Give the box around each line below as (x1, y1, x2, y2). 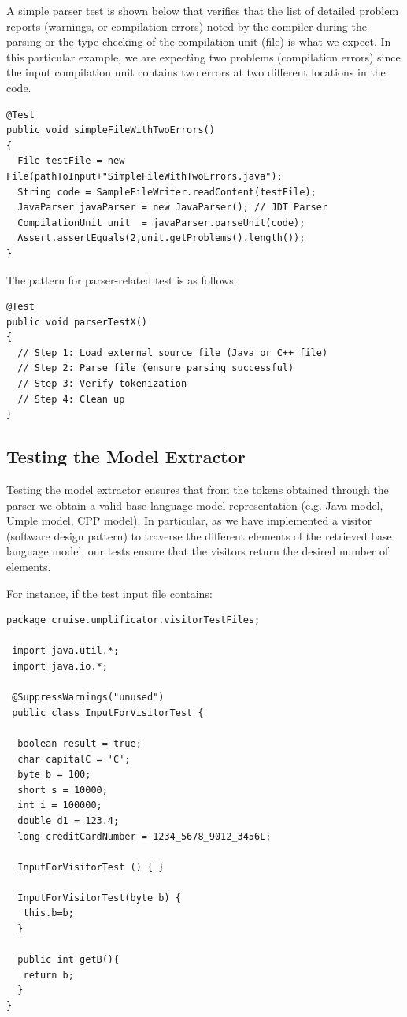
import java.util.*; (12, 645, 120, 657)
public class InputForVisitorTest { (12, 707, 204, 718)
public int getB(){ (17, 954, 120, 966)
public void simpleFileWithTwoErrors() (6, 124, 215, 136)
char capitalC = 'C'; (17, 753, 131, 765)
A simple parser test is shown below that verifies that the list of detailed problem (6, 2, 399, 18)
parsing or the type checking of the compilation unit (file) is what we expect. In (6, 33, 391, 50)
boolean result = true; (17, 737, 142, 749)
